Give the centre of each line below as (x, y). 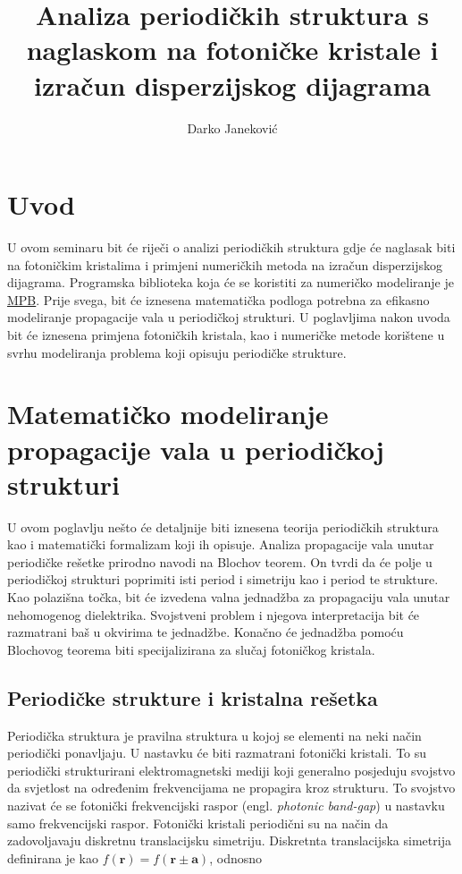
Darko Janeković (232, 127)
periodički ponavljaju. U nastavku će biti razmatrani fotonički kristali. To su (217, 753)
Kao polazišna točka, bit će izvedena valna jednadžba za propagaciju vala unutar (229, 597)
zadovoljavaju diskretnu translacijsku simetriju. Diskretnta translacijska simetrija (229, 840)
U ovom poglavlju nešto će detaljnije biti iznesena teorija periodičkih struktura (223, 526)
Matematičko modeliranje (168, 414)
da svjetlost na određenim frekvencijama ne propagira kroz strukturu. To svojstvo (231, 788)
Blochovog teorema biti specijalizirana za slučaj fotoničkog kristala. (191, 649)
